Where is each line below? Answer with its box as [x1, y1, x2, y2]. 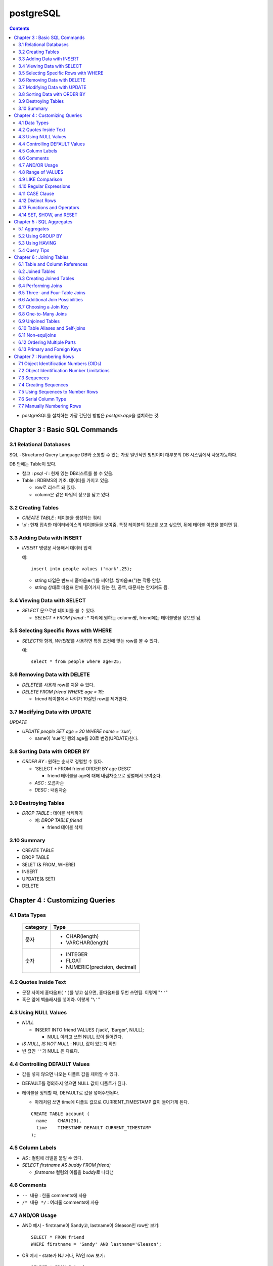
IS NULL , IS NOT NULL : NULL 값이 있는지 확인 [22, 1041, 117, 1047]
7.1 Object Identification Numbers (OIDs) [18, 360, 102, 367]
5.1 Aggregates [18, 226, 49, 232]
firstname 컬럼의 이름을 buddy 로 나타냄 [34, 1169, 114, 1175]
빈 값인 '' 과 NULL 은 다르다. [22, 1048, 79, 1054]
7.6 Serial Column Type [18, 395, 67, 402]
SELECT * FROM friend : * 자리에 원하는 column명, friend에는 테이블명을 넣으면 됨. [34, 614, 202, 620]
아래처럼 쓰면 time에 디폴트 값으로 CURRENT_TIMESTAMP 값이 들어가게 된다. [34, 1099, 189, 1105]
